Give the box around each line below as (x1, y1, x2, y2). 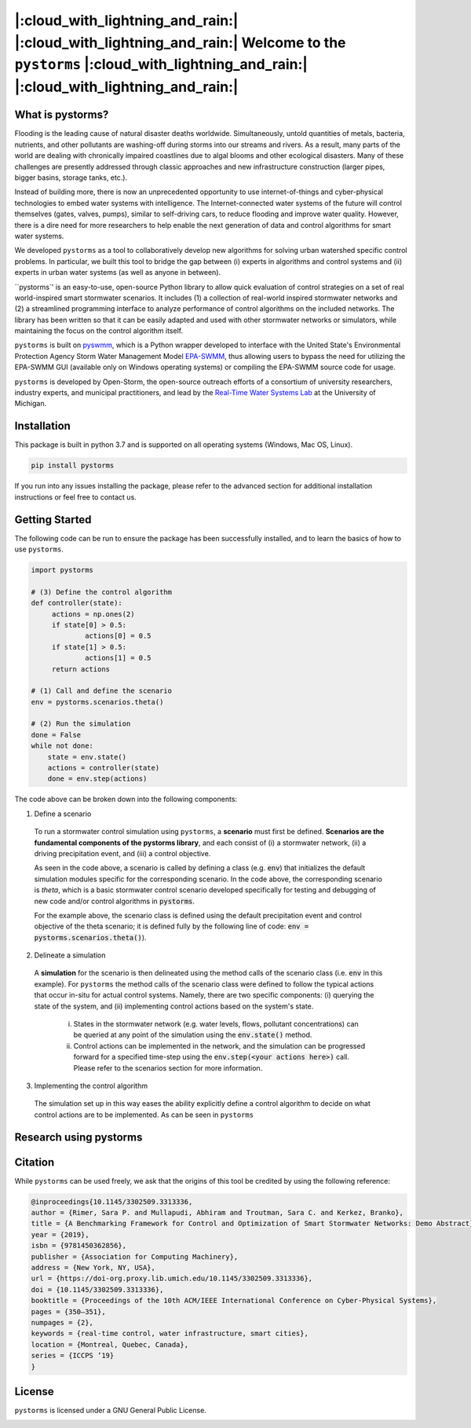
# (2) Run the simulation (31, 719, 131, 728)
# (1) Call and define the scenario (31, 687, 173, 695)
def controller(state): (31, 599, 123, 608)
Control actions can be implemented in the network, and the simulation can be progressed (73, 1041, 365, 1050)
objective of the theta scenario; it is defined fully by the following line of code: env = (34, 921, 309, 931)
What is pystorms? (14, 108, 109, 122)
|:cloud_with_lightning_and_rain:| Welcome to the (14, 34, 346, 51)
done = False (31, 730, 82, 739)
